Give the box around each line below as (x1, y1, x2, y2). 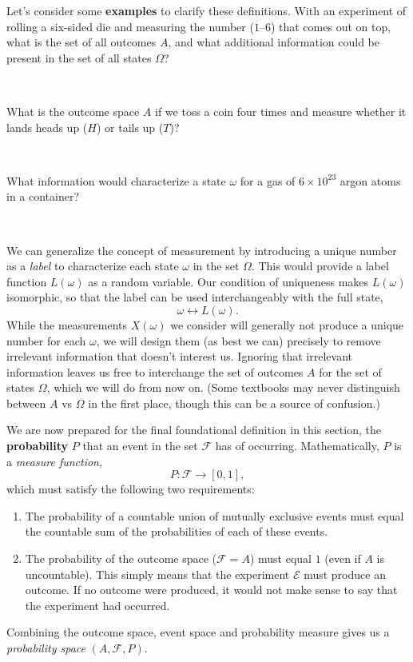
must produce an (304, 565, 386, 582)
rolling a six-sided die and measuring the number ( (6, 18, 254, 34)
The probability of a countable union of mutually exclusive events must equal (25, 507, 404, 524)
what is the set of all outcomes (6, 34, 157, 50)
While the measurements (6, 316, 128, 333)
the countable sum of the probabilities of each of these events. (25, 523, 328, 540)
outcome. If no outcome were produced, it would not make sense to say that (25, 581, 398, 598)
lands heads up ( (6, 118, 88, 135)
